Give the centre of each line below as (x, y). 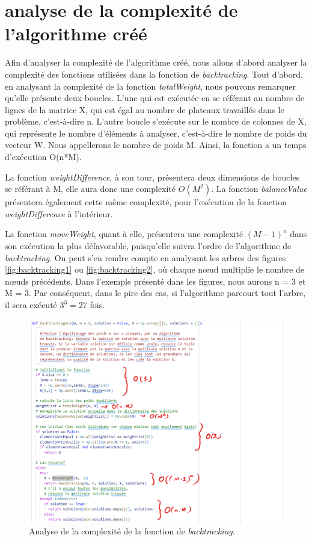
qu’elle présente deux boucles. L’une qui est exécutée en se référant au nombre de (154, 98)
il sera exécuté (31, 305)
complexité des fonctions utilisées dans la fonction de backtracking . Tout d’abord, (154, 74)
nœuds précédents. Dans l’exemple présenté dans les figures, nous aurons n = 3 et (155, 281)
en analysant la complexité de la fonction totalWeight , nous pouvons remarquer (151, 86)
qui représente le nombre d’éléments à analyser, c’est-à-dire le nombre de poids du (156, 133)
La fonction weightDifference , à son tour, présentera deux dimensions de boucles (152, 177)
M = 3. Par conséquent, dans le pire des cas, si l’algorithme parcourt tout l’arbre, (155, 293)
